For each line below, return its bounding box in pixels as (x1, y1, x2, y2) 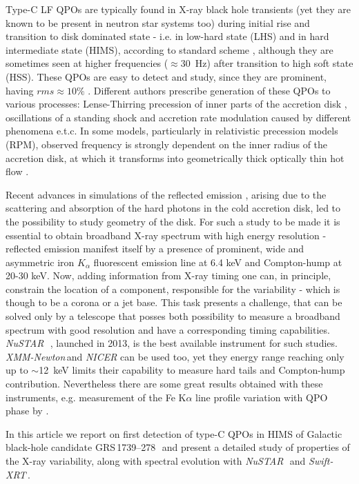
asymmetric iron (6, 254, 75, 269)
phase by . (6, 403, 49, 418)
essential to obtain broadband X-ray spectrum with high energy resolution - (6, 228, 327, 242)
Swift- (309, 454, 333, 467)
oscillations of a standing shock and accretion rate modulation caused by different (6, 110, 351, 124)
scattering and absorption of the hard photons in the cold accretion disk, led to (6, 201, 341, 215)
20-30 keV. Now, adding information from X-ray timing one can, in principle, (6, 268, 331, 283)
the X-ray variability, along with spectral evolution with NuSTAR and (6, 454, 306, 467)
